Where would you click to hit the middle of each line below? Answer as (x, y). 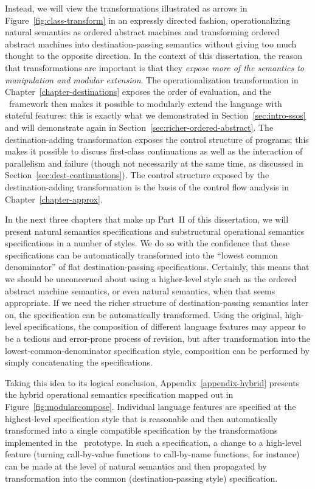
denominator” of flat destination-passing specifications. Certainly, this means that (157, 267)
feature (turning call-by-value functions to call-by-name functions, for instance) (152, 454)
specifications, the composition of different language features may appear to (165, 326)
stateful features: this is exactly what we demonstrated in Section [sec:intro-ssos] (155, 115)
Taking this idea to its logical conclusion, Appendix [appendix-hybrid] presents (152, 382)
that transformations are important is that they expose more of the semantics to (154, 67)
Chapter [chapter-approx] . (54, 199)
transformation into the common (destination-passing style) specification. (141, 478)
